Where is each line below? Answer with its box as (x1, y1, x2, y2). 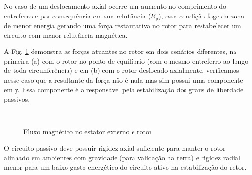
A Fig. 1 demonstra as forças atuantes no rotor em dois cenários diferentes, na (4, 46, 237, 56)
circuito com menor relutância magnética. (4, 30, 128, 40)
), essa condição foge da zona (158, 10, 245, 20)
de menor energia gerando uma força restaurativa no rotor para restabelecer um (4, 20, 241, 31)
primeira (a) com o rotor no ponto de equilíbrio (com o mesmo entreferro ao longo (4, 55, 249, 66)
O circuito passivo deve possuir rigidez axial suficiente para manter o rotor (4, 142, 226, 153)
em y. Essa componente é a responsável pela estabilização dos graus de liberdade (4, 84, 244, 94)
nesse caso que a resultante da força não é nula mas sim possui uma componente (4, 75, 243, 85)
